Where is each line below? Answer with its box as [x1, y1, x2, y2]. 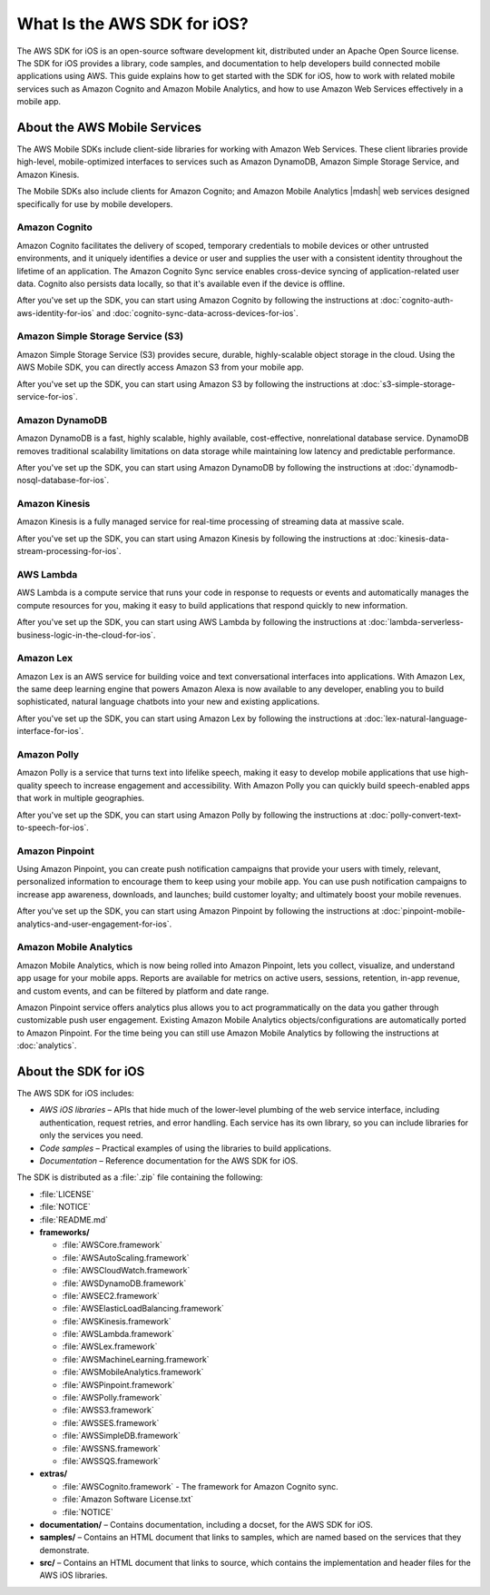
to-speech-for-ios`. [16, 822, 90, 833]
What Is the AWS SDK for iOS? [16, 14, 249, 34]
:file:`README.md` [39, 1214, 109, 1225]
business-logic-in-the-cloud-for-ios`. [16, 629, 156, 640]
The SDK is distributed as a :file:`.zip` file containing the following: [16, 1172, 263, 1183]
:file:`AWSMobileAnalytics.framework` [62, 1367, 204, 1378]
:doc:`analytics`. [16, 1040, 77, 1051]
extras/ [39, 1468, 68, 1480]
